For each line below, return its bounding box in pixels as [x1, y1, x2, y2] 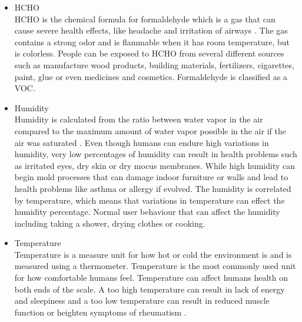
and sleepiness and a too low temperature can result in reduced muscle [14, 294, 270, 307]
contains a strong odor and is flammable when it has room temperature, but [14, 35, 290, 48]
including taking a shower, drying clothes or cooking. [14, 217, 205, 229]
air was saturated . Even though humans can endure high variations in [14, 136, 269, 148]
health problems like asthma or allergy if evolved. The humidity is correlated [14, 182, 291, 194]
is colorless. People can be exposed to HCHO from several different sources [14, 47, 284, 59]
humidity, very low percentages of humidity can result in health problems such [14, 148, 297, 160]
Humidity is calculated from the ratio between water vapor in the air [14, 113, 263, 125]
